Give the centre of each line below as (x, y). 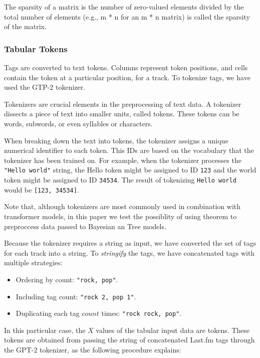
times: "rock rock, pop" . (142, 313)
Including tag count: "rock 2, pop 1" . (76, 296)
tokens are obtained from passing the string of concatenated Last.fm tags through (129, 340)
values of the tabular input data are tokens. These (173, 330)
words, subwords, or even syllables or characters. (78, 123)
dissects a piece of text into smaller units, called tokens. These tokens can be (122, 114)
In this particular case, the (45, 330)
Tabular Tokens (36, 48)
